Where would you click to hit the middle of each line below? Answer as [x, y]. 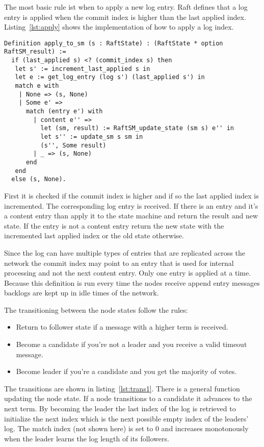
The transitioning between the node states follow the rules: [96, 309]
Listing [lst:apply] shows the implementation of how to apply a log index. [119, 27]
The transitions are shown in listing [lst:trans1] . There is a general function [122, 388]
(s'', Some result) [73, 145]
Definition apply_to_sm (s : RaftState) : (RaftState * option [114, 43]
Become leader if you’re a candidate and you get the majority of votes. [126, 371]
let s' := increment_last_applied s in [83, 69]
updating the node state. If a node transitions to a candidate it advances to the [128, 398]
